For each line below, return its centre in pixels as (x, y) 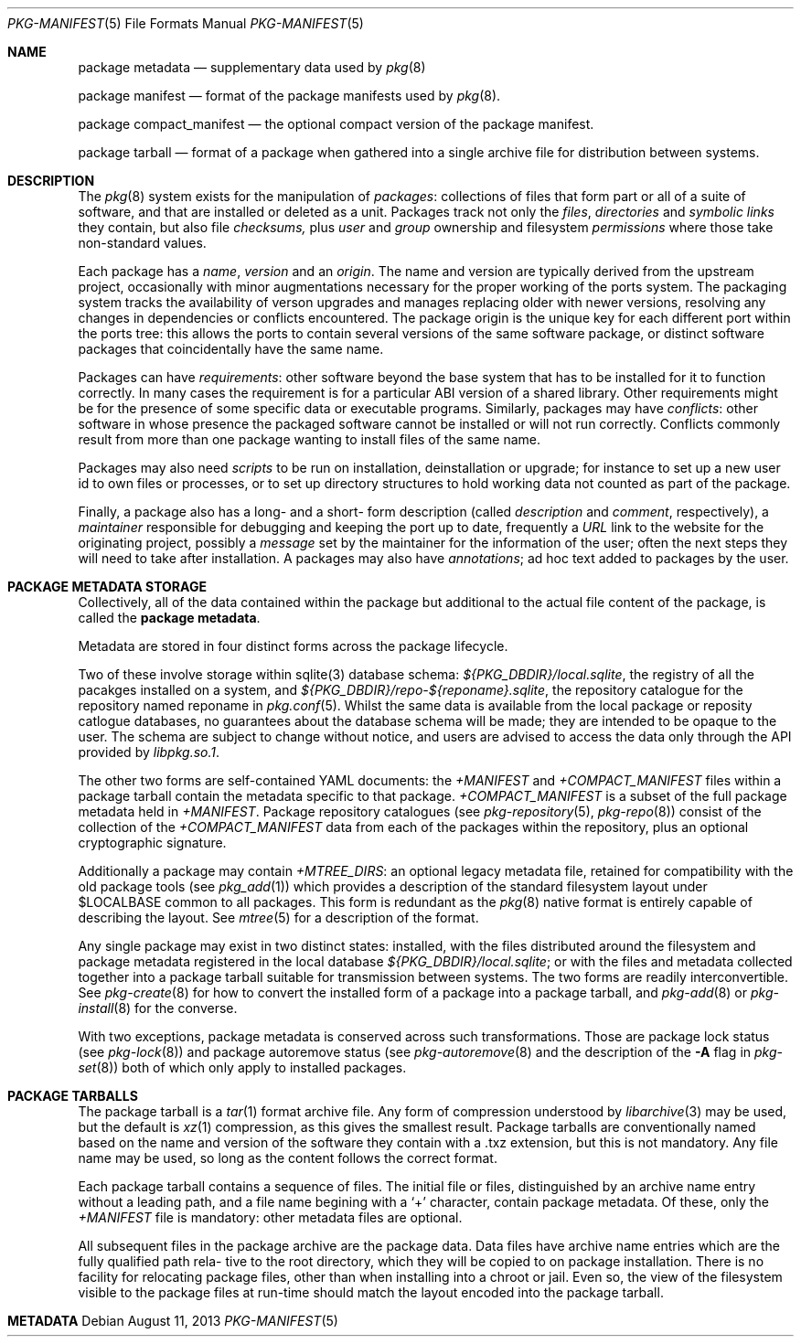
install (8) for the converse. (158, 1008)
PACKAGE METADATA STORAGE (107, 587)
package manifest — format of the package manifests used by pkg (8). (289, 96)
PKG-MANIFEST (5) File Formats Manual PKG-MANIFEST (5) (186, 23)
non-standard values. (142, 243)
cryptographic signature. (152, 843)
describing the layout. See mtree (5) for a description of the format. (278, 917)
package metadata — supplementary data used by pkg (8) (252, 67)
